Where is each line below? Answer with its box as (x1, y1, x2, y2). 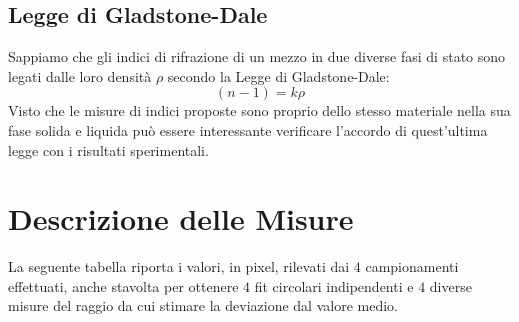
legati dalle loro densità (8, 65, 152, 86)
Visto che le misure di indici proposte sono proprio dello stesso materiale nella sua (8, 100, 511, 121)
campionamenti (365, 256, 459, 277)
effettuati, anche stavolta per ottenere (8, 275, 239, 296)
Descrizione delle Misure (8, 198, 354, 239)
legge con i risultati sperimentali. (8, 139, 209, 160)
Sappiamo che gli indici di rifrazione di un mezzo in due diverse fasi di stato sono (8, 46, 506, 67)
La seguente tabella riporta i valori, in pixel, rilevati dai (8, 256, 350, 277)
